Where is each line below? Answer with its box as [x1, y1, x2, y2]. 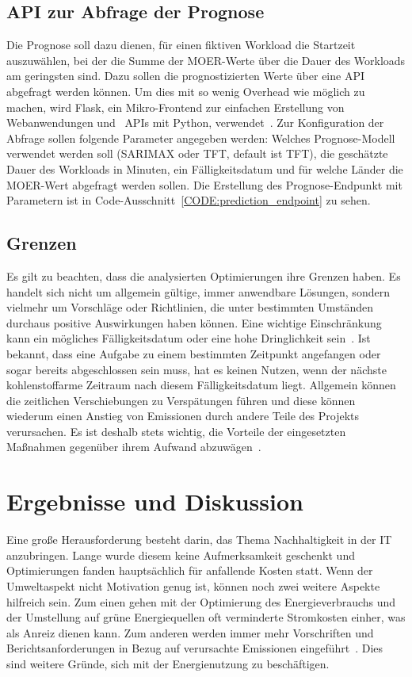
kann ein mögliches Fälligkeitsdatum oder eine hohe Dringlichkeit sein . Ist [6, 330, 371, 346]
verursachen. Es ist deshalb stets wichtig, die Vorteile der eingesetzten [6, 423, 346, 439]
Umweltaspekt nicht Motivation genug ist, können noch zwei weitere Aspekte [6, 577, 380, 594]
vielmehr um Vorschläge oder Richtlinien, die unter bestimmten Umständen [6, 299, 373, 316]
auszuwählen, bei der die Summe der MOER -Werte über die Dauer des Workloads [6, 52, 406, 68]
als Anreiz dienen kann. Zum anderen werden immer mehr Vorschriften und [6, 624, 374, 641]
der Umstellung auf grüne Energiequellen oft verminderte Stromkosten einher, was [6, 609, 406, 625]
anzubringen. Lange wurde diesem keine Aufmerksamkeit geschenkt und [6, 546, 355, 563]
